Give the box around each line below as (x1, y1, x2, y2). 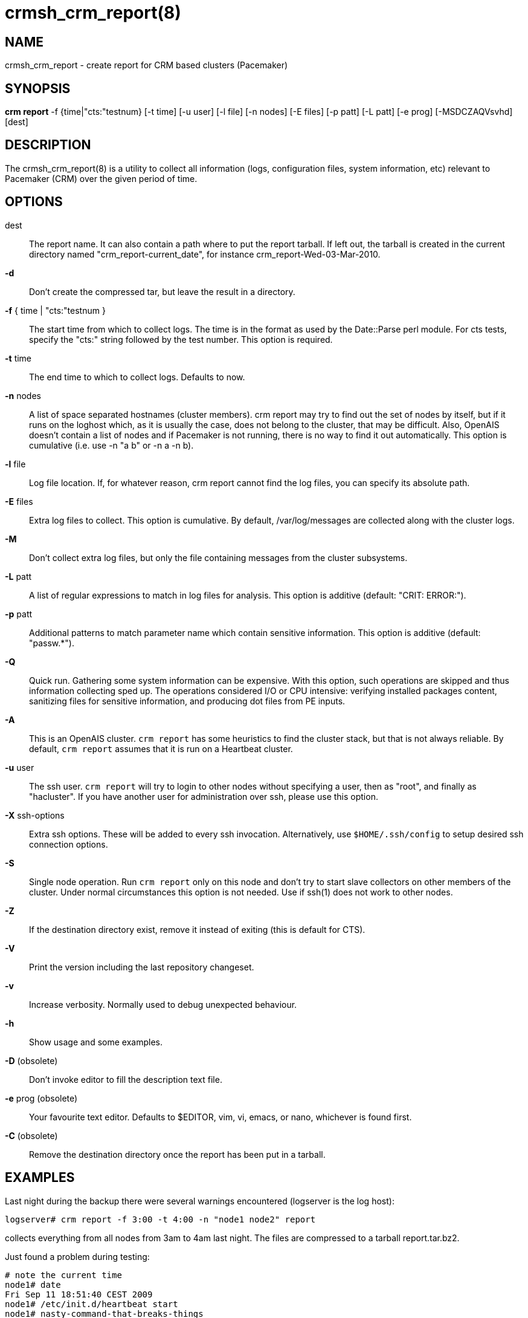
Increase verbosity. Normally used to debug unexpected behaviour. (29, 999, 297, 1010)
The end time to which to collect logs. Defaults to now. (29, 371, 245, 382)
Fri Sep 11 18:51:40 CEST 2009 (5, 1289, 153, 1299)
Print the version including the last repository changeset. (29, 961, 254, 972)
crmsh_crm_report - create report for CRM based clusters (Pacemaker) (5, 60, 288, 71)
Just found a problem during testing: (5, 1251, 150, 1262)
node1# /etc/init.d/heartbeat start (5, 1299, 178, 1309)
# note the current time (5, 1270, 122, 1280)
